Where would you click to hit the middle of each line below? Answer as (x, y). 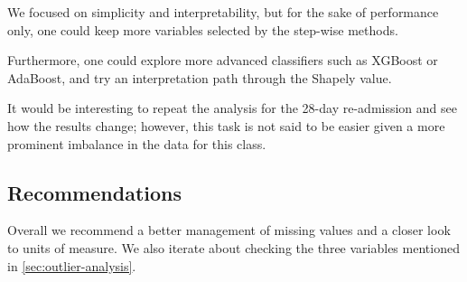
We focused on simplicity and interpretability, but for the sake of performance (223, 12)
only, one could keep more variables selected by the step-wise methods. (203, 29)
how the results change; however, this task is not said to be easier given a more (226, 125)
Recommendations (94, 192)
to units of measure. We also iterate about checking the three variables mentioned (233, 247)
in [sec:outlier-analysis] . (72, 265)
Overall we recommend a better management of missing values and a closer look (229, 230)
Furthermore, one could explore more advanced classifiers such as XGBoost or (223, 60)
